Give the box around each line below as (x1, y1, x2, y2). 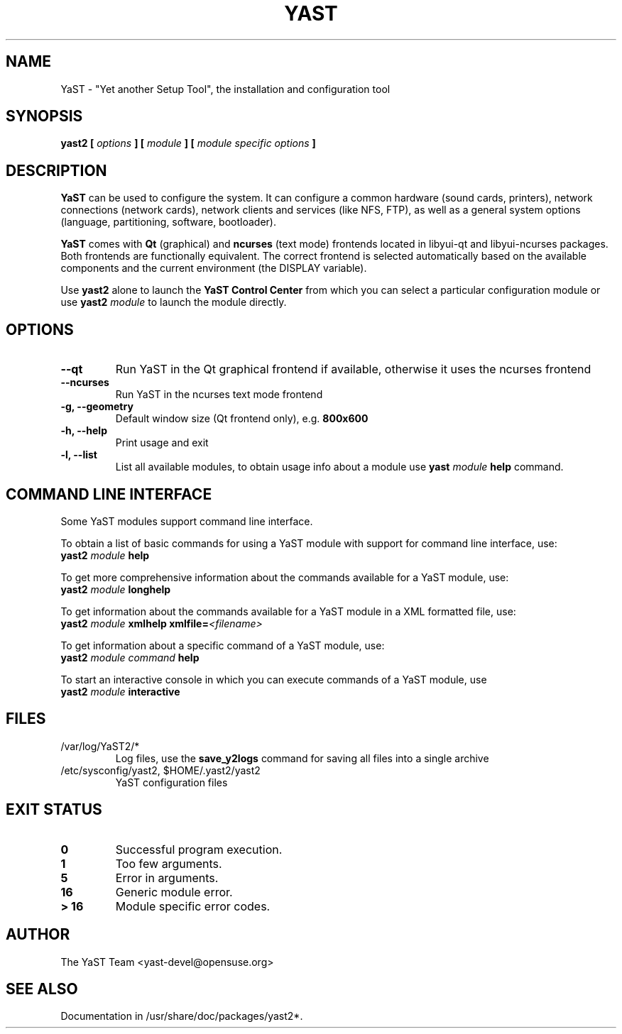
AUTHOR (6, 925, 70, 944)
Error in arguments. (115, 870, 219, 885)
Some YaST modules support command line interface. (60, 515, 313, 527)
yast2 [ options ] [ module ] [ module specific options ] (60, 137, 316, 150)
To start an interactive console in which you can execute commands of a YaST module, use (60, 673, 487, 686)
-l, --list (60, 449, 97, 461)
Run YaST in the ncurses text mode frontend (115, 388, 323, 401)
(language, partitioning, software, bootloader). (60, 216, 276, 229)
